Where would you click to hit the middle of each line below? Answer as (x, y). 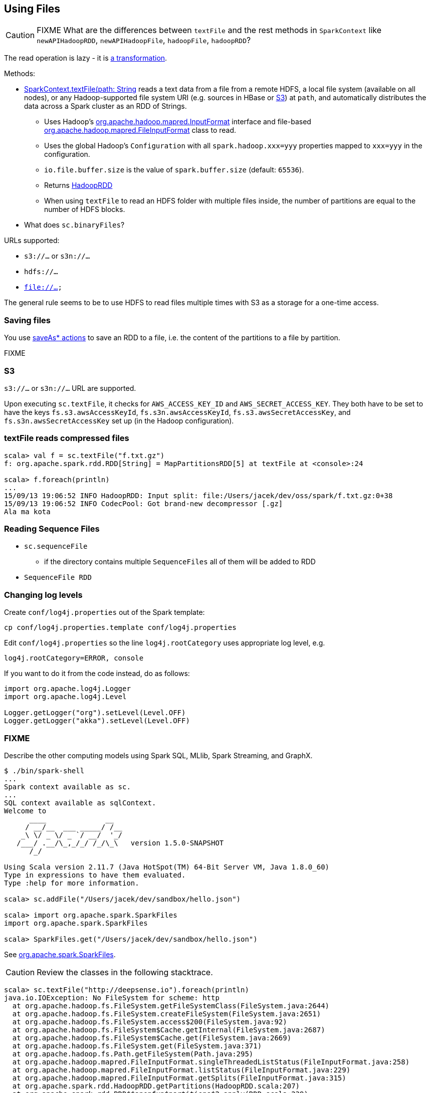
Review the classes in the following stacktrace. (125, 972)
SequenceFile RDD (58, 578)
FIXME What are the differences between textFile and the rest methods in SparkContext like (209, 30)
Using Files (32, 9)
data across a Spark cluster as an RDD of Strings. (105, 106)
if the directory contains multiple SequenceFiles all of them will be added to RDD (180, 562)
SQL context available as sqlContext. (80, 803)
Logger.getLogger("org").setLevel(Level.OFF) (95, 713)
